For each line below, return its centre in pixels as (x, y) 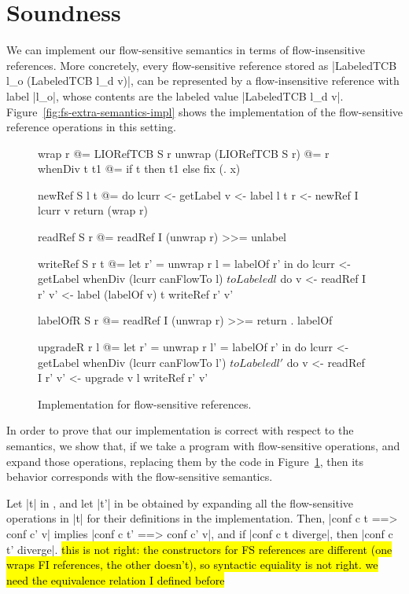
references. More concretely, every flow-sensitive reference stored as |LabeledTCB (202, 65)
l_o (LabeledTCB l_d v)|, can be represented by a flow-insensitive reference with (203, 81)
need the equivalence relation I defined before (116, 579)
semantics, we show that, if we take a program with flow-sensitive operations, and (203, 445)
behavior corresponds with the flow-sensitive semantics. (140, 477)
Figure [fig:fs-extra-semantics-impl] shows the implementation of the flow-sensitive (205, 111)
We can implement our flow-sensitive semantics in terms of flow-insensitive (186, 50)
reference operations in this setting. (91, 127)
